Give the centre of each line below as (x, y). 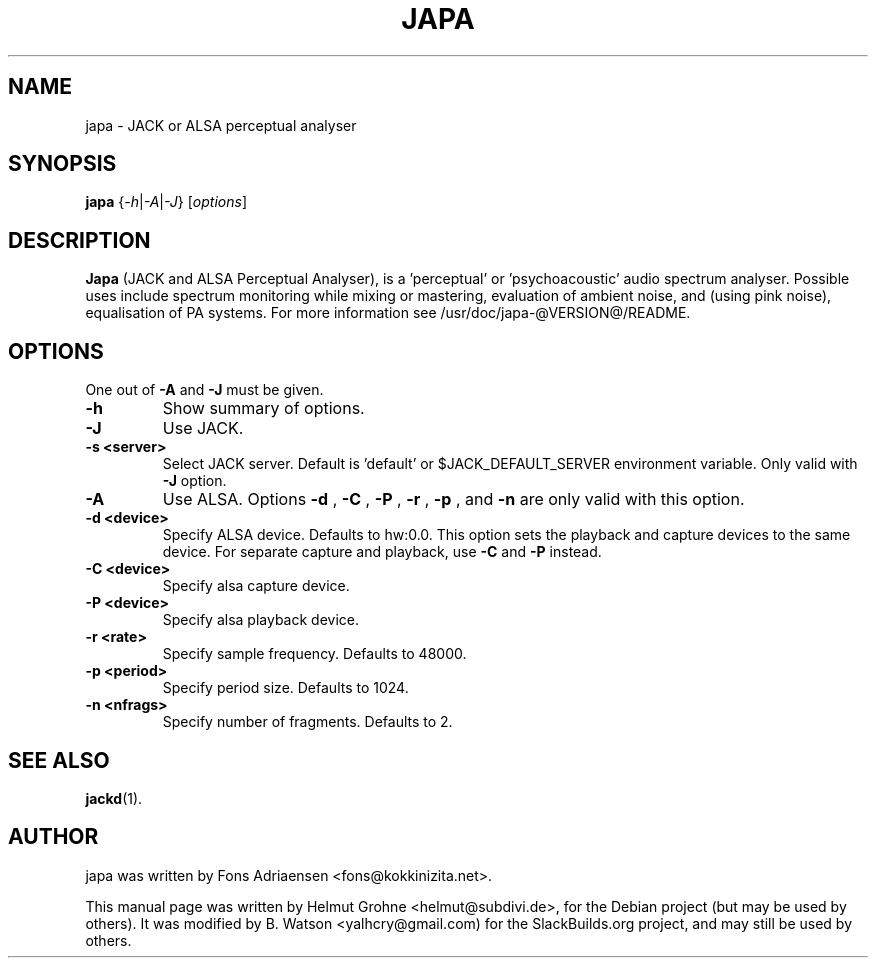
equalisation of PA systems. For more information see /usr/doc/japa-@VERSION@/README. (388, 313)
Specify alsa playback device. (260, 620)
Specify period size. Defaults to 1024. (285, 688)
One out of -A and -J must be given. (204, 390)
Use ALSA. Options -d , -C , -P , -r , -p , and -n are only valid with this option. (453, 499)
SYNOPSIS (62, 164)
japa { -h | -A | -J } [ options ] (166, 202)
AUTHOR (53, 837)
